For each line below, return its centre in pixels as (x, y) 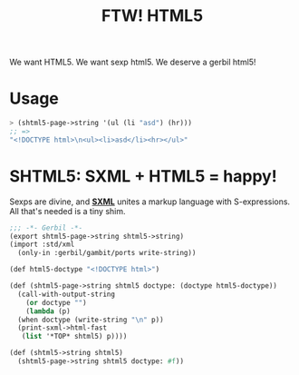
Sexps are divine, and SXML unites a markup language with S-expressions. (150, 202)
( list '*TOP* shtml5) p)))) (74, 337)
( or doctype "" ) (57, 302)
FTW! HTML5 (152, 16)
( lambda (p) (48, 311)
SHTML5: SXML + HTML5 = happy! (144, 176)
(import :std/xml (42, 245)
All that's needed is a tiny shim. (68, 211)
